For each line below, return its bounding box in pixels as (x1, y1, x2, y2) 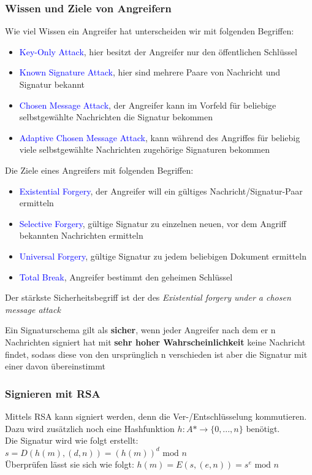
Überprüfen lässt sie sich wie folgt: (5, 458, 134, 471)
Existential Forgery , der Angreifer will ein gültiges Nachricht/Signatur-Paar (19, 184, 303, 197)
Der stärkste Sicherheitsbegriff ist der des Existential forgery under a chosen (5, 291, 291, 304)
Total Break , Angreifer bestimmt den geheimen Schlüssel (19, 270, 233, 283)
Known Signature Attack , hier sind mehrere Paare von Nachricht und (19, 66, 280, 79)
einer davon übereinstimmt (5, 360, 105, 373)
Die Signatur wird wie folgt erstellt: (5, 434, 139, 447)
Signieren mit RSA (5, 385, 101, 401)
